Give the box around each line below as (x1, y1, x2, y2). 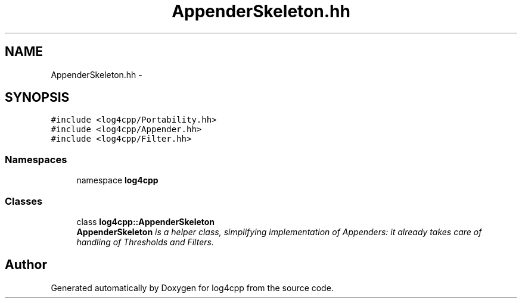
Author (5, 257, 47, 273)
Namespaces (5, 153, 67, 165)
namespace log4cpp (76, 175, 159, 186)
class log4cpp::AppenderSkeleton (76, 216, 215, 227)
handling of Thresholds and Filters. (76, 236, 214, 247)
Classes (5, 195, 43, 207)
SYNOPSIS (5, 90, 70, 105)
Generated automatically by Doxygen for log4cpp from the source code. (51, 282, 334, 293)
